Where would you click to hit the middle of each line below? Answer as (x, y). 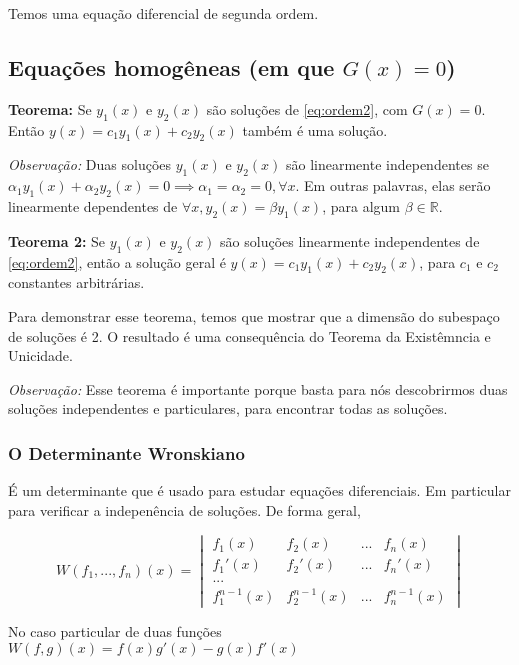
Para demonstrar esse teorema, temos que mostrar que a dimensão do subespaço (254, 315)
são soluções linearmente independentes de (350, 240)
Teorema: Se (50, 108)
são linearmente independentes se (387, 164)
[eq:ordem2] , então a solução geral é (117, 261)
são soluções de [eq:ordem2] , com (307, 108)
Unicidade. (40, 355)
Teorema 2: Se (57, 240)
